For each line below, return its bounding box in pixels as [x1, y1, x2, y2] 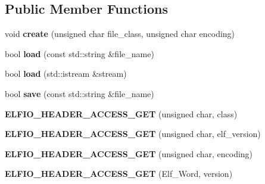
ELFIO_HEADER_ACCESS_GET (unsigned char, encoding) [5, 147, 253, 160]
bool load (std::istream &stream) [5, 67, 127, 80]
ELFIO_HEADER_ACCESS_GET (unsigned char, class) [5, 107, 238, 120]
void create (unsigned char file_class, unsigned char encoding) [5, 27, 235, 40]
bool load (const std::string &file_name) [5, 47, 154, 60]
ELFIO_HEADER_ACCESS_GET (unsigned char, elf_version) [5, 127, 261, 140]
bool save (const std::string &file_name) [5, 87, 154, 99]
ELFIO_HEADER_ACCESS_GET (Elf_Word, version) [5, 167, 233, 180]
